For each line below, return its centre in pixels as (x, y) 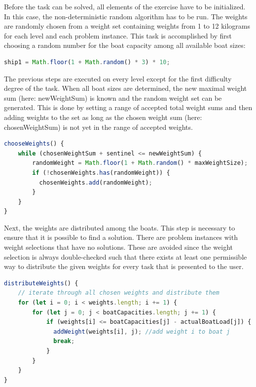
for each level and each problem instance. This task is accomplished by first (118, 35)
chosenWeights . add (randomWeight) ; (96, 182)
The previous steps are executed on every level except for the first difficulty (118, 78)
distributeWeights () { (41, 283)
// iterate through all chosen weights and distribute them (119, 293)
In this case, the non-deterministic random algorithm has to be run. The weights (126, 16)
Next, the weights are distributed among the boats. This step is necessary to (120, 227)
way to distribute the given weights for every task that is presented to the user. (124, 266)
